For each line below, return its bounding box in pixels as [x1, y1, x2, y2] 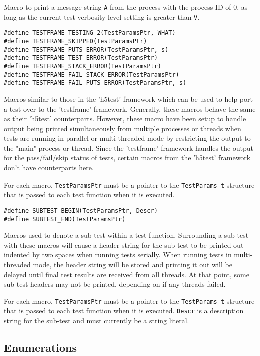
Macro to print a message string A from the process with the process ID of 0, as [4, 2, 248, 12]
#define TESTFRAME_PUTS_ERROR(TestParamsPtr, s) [4, 46, 169, 53]
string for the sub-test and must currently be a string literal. [4, 315, 189, 326]
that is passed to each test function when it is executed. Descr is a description [4, 305, 244, 316]
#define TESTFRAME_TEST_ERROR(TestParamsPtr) [4, 54, 158, 62]
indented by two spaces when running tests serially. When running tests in [4, 249, 232, 260]
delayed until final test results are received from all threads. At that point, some [4, 269, 249, 279]
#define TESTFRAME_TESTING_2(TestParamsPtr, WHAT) [4, 29, 176, 37]
